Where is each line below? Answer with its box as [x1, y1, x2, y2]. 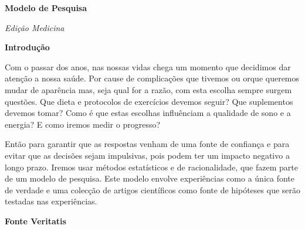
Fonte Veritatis [5, 214, 66, 227]
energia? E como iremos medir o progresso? [5, 118, 161, 130]
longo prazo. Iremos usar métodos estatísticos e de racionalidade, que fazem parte [5, 160, 298, 173]
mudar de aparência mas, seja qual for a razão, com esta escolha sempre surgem [5, 83, 292, 95]
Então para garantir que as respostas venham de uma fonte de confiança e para [5, 138, 290, 150]
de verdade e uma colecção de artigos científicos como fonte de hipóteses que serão [5, 183, 301, 196]
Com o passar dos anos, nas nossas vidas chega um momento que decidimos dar [5, 60, 291, 73]
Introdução [5, 41, 50, 53]
